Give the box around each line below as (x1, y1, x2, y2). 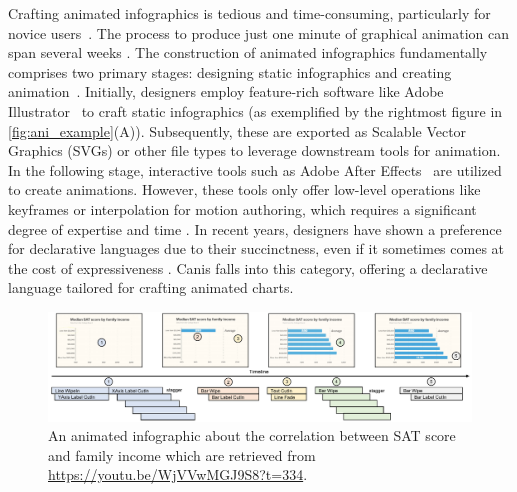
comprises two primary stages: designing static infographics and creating (8, 61, 452, 82)
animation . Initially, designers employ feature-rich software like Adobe (8, 81, 444, 102)
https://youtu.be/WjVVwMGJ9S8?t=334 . (48, 464, 308, 485)
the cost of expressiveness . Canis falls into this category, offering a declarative (8, 257, 488, 278)
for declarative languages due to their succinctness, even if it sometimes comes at (8, 238, 505, 259)
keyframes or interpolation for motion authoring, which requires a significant (8, 198, 477, 219)
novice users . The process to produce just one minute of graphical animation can (8, 22, 510, 43)
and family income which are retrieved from (48, 444, 316, 465)
